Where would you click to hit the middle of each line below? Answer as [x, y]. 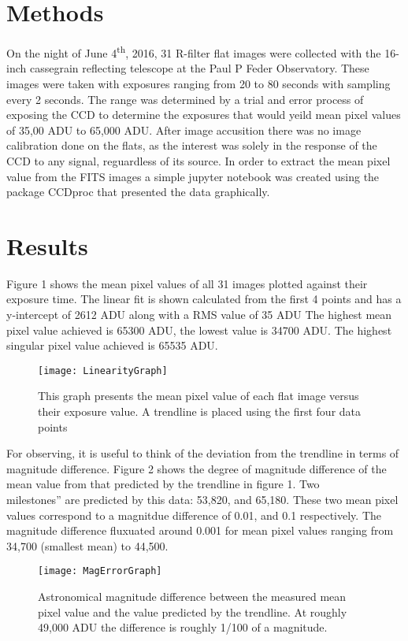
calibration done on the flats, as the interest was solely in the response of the [192, 145]
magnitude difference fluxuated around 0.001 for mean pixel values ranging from [200, 530]
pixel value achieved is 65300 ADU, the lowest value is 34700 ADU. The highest [199, 330]
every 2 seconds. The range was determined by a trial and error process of [185, 99]
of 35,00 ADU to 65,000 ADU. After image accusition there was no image [184, 130]
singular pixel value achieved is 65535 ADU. [112, 345]
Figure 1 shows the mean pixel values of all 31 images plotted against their [187, 283]
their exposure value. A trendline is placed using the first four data [200, 411]
